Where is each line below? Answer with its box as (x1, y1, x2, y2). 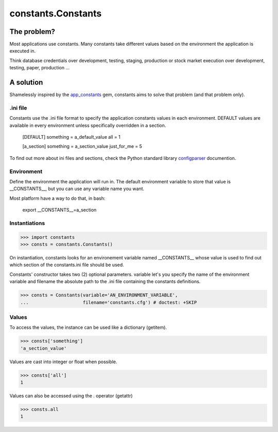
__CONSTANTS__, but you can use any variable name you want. (9, 185, 144, 192)
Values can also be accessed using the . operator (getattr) (9, 393, 133, 399)
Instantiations (9, 219, 45, 227)
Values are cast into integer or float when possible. (9, 359, 118, 365)
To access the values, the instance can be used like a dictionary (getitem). (9, 324, 167, 331)
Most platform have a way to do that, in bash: (9, 195, 106, 201)
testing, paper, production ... (9, 65, 69, 71)
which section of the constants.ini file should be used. (9, 262, 125, 268)
